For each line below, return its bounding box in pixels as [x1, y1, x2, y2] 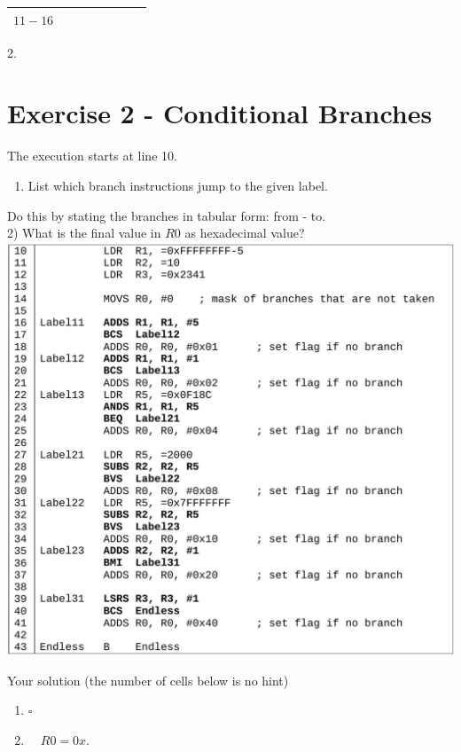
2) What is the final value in [7, 223, 161, 242]
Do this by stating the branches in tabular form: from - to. [7, 206, 326, 224]
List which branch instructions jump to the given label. [27, 176, 328, 194]
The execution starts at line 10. [7, 146, 177, 165]
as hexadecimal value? [184, 223, 305, 242]
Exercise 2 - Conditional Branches [7, 95, 433, 131]
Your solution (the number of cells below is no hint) [7, 670, 289, 689]
